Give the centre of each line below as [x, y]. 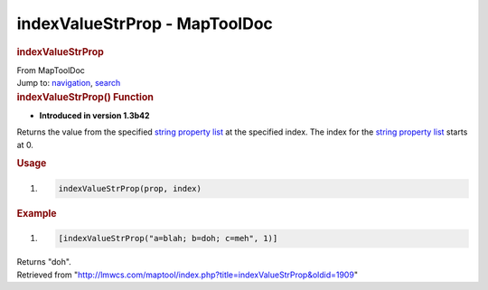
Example [37, 213]
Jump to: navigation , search [69, 83]
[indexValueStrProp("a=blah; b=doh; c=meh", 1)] [168, 239]
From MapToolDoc [51, 70]
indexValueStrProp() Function [85, 97]
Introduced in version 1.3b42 [94, 115]
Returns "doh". [44, 262]
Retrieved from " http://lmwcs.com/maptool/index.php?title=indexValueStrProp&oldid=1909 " [188, 275]
